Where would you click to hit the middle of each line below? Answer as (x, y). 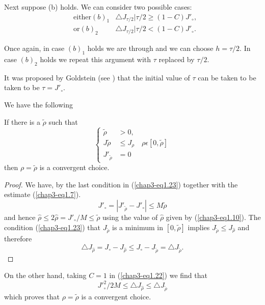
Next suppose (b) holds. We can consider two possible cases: (98, 7)
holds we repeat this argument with (96, 59)
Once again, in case (34, 48)
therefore (18, 239)
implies (199, 227)
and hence (20, 217)
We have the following (38, 105)
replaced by (177, 59)
